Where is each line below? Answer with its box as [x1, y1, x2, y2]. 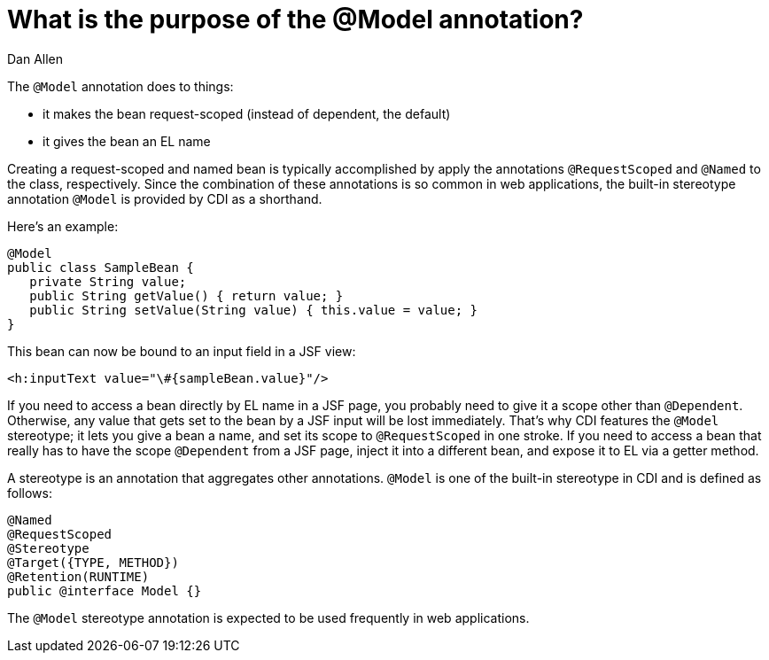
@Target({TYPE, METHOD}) [7, 555, 179, 570]
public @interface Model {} [7, 583, 202, 598]
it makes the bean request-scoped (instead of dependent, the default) [43, 105, 451, 121]
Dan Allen [7, 50, 64, 66]
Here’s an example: [7, 218, 119, 234]
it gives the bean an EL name [43, 133, 211, 149]
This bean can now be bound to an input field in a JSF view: [7, 343, 356, 359]
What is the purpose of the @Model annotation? [7, 4, 584, 35]
